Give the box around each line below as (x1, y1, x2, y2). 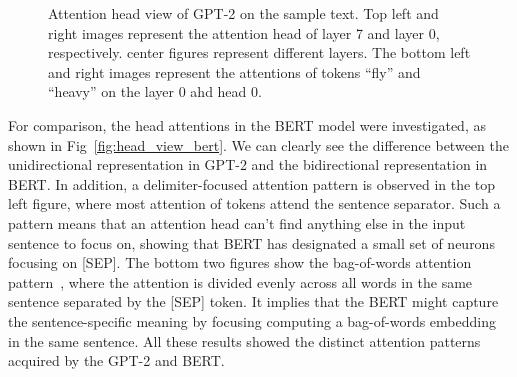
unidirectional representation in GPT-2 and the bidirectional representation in (8, 154, 488, 175)
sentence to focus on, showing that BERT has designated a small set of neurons (8, 232, 495, 253)
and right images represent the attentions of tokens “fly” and (48, 61, 421, 82)
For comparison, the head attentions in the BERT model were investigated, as (8, 114, 486, 135)
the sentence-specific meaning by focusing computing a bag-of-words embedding (8, 310, 496, 331)
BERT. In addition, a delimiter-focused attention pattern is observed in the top (8, 173, 496, 194)
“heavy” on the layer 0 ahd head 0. (48, 81, 262, 102)
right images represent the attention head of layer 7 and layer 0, (48, 22, 440, 43)
